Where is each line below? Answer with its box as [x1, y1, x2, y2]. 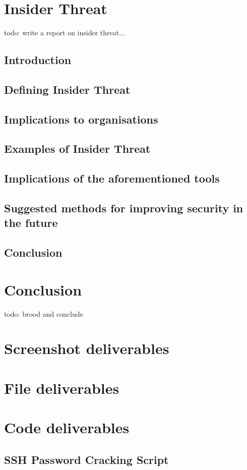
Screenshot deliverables [4, 338, 169, 359]
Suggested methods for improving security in [4, 200, 243, 216]
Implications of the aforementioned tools [4, 170, 220, 186]
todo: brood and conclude [4, 308, 83, 319]
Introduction [4, 52, 72, 68]
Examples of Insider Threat [4, 141, 151, 156]
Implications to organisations [4, 111, 158, 127]
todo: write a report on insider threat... [4, 27, 125, 38]
